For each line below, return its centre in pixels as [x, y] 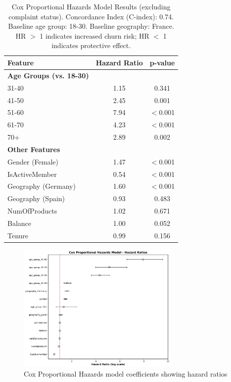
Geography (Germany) [42, 186]
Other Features [34, 149]
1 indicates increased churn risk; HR [94, 35]
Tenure [18, 235]
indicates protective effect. [91, 45]
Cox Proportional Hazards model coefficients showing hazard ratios [126, 374]
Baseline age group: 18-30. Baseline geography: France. [91, 26]
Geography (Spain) [36, 198]
